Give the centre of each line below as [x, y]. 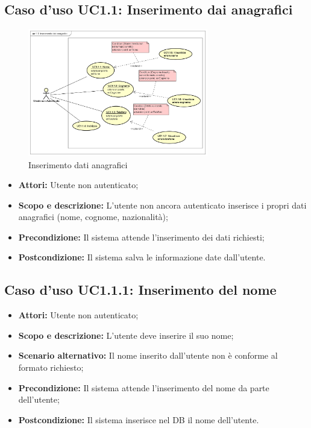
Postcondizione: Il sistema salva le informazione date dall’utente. [142, 257]
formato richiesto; [51, 367]
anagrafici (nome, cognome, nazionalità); [93, 217]
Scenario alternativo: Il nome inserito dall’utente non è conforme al [148, 355]
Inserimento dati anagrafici [78, 164]
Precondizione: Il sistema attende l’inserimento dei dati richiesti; [141, 237]
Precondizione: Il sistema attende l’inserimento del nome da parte [144, 387]
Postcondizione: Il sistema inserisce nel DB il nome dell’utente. [139, 419]
